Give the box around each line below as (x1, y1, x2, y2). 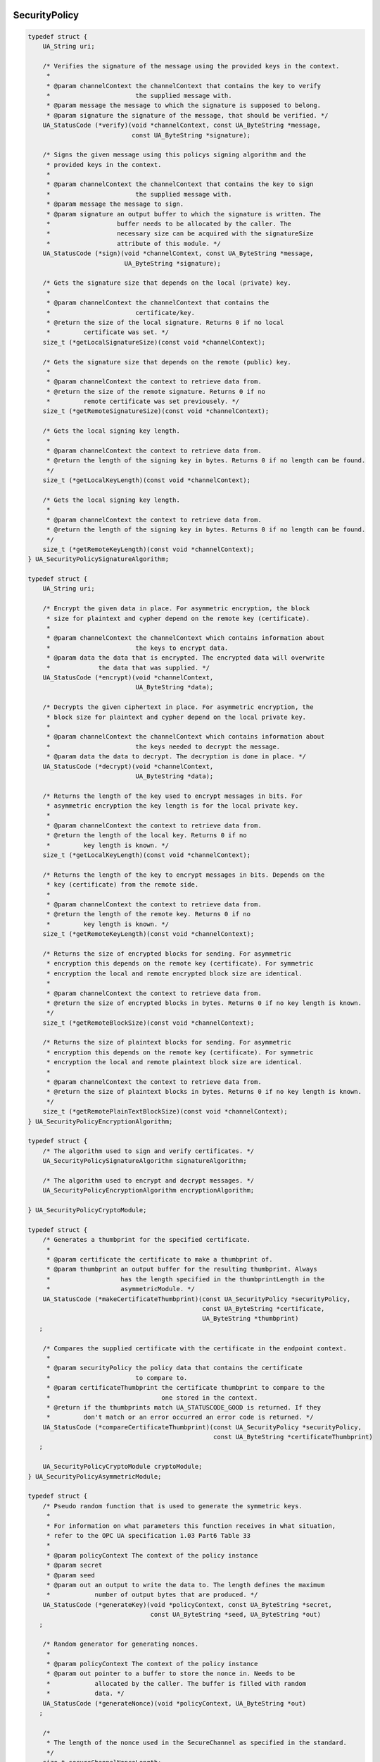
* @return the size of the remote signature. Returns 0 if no (46, 388, 266, 395)
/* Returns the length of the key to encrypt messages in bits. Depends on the (42, 870, 325, 879)
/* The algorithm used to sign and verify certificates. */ (42, 1147, 255, 1155)
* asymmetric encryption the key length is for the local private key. (46, 802, 299, 810)
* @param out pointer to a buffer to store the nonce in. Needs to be (46, 1670, 296, 1677)
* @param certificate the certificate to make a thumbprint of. (46, 1255, 273, 1264)
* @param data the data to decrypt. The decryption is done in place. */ (46, 753, 306, 760)
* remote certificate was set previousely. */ (46, 398, 240, 405)
